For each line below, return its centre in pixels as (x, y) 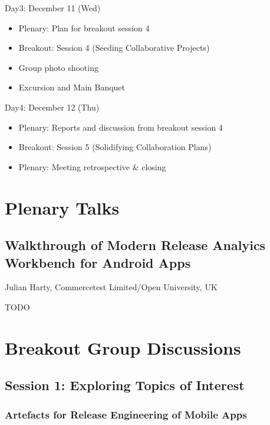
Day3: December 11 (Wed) (53, 8)
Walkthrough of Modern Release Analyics (135, 245)
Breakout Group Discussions (123, 347)
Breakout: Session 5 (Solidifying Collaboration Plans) (115, 147)
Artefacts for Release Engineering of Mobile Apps (126, 414)
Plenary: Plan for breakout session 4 (84, 27)
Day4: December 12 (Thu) (52, 107)
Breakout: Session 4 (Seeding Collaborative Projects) (114, 48)
